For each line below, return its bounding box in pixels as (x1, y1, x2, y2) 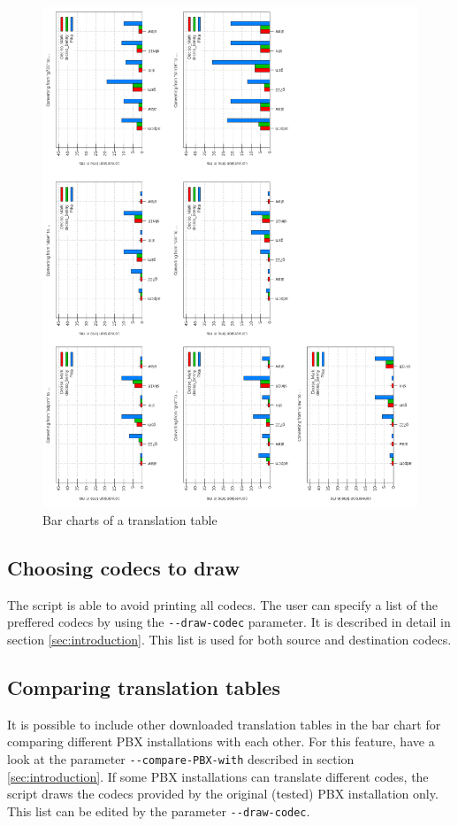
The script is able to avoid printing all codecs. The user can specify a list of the (7, 595, 439, 614)
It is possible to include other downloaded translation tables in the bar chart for (7, 714, 441, 733)
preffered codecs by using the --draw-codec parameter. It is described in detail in (7, 613, 451, 631)
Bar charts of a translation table (42, 510, 218, 529)
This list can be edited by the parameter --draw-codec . (7, 801, 310, 820)
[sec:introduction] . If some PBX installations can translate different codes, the (7, 767, 429, 785)
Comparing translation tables (7, 673, 280, 700)
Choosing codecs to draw (7, 553, 240, 581)
